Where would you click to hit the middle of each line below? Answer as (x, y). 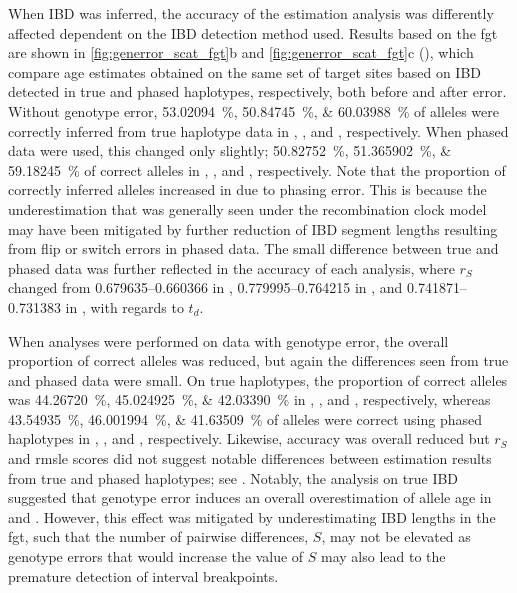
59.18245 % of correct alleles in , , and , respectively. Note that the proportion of (257, 169)
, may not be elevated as (396, 536)
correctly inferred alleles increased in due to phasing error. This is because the (247, 189)
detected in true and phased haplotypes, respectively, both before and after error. (257, 91)
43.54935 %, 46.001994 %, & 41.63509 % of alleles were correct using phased (245, 418)
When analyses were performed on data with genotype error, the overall (228, 340)
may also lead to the (383, 556)
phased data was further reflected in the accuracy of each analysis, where (231, 267)
